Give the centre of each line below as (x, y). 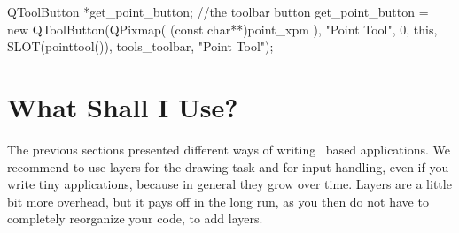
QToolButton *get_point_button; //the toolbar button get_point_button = (218, 11)
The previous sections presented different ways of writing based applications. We (229, 149)
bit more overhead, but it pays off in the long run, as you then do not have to (218, 201)
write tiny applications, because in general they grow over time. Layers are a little (229, 184)
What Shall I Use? (123, 106)
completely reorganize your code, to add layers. (135, 218)
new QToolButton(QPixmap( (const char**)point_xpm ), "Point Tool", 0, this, (222, 29)
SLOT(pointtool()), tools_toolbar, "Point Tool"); (140, 46)
